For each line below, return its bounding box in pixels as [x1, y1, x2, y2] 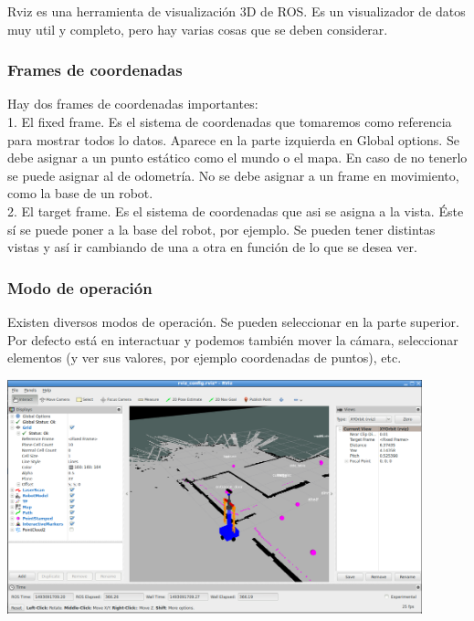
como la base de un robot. [7, 184, 153, 203]
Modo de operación [7, 276, 153, 299]
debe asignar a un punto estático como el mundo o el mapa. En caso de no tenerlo [7, 148, 468, 167]
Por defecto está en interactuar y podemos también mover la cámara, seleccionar [7, 330, 458, 349]
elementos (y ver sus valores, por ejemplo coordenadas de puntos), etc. [7, 348, 402, 367]
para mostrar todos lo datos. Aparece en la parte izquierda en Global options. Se [7, 130, 459, 149]
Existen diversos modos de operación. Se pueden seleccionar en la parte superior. [7, 311, 459, 331]
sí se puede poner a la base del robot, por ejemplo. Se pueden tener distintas [7, 219, 436, 238]
